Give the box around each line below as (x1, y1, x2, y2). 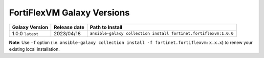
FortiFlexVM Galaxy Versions (9, 7, 130, 18)
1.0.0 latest (12, 30, 39, 37)
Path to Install (89, 24, 123, 30)
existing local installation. (9, 46, 60, 52)
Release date (53, 24, 85, 30)
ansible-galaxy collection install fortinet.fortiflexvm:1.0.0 (89, 31, 234, 36)
